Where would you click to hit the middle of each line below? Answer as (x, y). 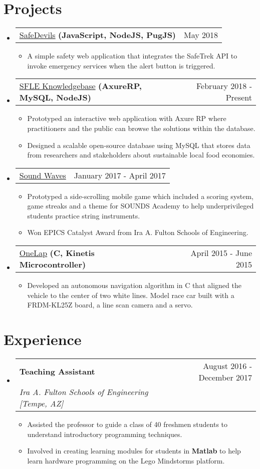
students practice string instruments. (84, 215)
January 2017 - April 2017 (120, 175)
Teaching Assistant (57, 371)
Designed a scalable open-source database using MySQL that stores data (139, 145)
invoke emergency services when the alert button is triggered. (121, 65)
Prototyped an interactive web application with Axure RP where (127, 118)
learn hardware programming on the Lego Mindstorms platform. (126, 460)
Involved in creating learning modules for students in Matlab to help (134, 451)
